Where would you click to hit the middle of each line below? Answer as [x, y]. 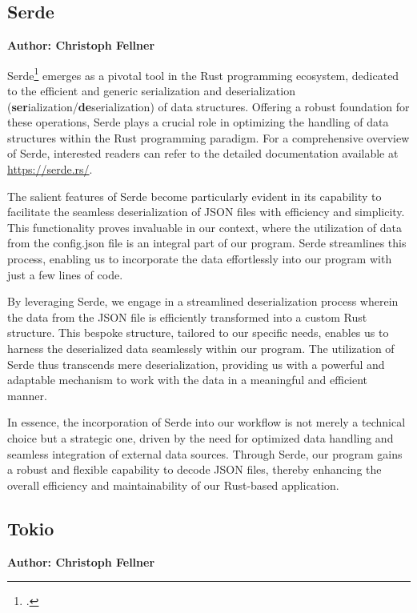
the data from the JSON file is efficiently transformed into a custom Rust [187, 317]
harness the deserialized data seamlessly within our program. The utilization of [201, 348]
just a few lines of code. [65, 274]
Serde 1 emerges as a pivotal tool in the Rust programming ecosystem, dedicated [203, 74]
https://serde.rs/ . [50, 169]
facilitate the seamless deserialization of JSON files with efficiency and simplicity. [206, 212]
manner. [27, 395]
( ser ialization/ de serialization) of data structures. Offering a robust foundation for [208, 106]
